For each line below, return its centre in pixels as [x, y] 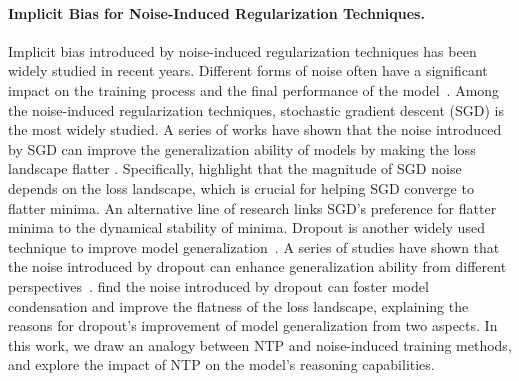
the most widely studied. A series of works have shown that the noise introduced [255, 129]
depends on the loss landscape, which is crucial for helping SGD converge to [241, 187]
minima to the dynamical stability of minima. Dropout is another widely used [246, 227]
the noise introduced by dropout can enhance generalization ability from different [257, 266]
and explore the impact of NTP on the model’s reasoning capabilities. [221, 364]
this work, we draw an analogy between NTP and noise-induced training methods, [260, 344]
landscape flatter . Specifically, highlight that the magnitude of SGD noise [235, 168]
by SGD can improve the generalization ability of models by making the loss [242, 148]
